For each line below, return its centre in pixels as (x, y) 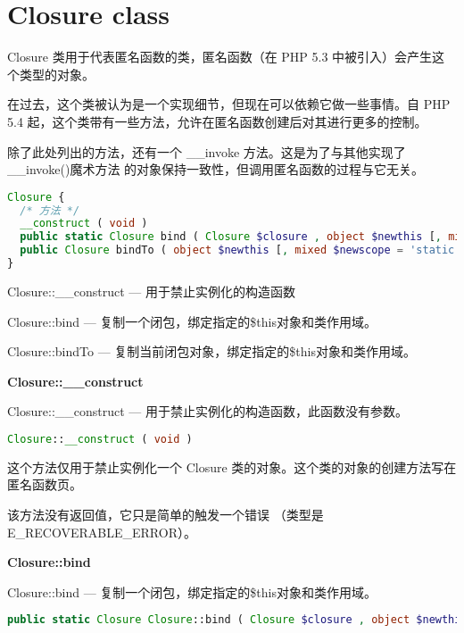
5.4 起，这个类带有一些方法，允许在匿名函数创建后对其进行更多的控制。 (217, 121)
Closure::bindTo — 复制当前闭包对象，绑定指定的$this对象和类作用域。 (211, 351)
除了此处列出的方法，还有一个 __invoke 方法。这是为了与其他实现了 (207, 151)
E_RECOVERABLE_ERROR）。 (102, 532)
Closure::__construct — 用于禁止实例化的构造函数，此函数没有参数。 (208, 411)
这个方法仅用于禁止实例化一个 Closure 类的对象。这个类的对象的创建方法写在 (232, 466)
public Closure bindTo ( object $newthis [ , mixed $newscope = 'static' (240, 250)
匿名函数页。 (45, 484)
